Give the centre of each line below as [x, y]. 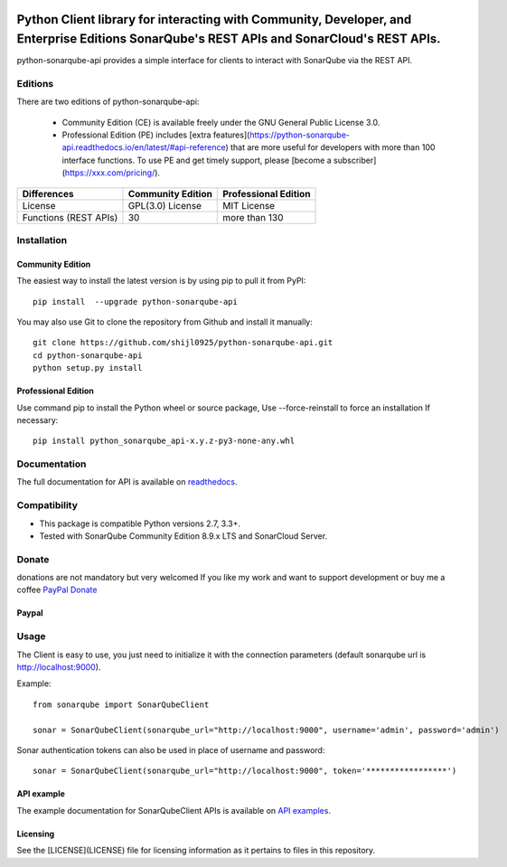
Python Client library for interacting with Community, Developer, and [214, 19]
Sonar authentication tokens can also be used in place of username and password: [171, 749]
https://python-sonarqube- [300, 135]
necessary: [38, 419]
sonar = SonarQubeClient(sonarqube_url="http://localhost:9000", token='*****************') [245, 771]
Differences [48, 193]
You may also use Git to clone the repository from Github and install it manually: [165, 322]
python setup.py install [88, 368]
